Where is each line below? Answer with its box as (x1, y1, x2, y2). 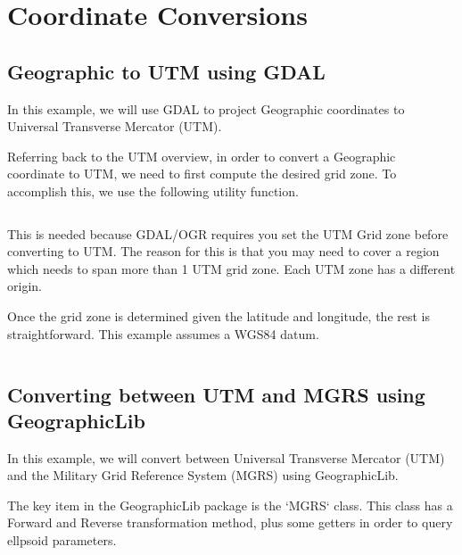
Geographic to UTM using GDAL (7, 57, 326, 85)
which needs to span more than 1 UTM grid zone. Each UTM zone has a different (7, 259, 456, 277)
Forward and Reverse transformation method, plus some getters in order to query (7, 513, 453, 532)
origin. (7, 277, 42, 295)
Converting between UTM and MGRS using (7, 380, 425, 408)
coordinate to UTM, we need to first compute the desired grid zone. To (7, 164, 397, 183)
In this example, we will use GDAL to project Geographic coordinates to (7, 99, 405, 118)
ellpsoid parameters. (7, 531, 117, 550)
